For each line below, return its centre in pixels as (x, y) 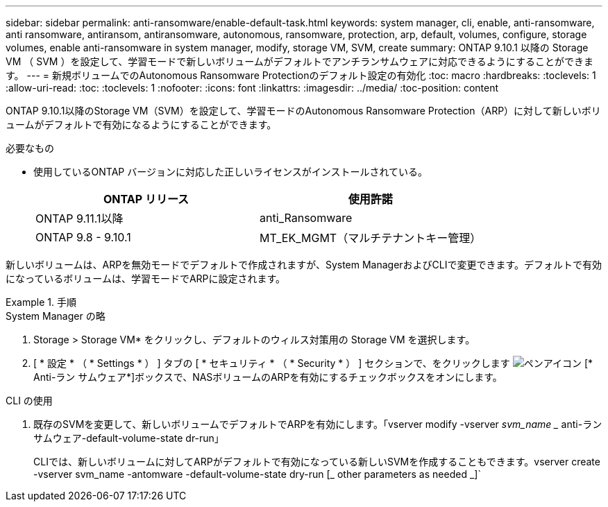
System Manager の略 (56, 316)
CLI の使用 (29, 401)
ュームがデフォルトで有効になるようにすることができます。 (141, 124)
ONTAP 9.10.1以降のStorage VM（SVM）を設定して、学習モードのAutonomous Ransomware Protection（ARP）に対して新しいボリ (303, 111)
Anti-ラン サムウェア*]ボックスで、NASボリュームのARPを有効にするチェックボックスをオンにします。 (268, 377)
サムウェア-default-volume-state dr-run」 (129, 438)
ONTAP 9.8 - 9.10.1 (83, 237)
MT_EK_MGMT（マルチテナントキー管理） (371, 238)
